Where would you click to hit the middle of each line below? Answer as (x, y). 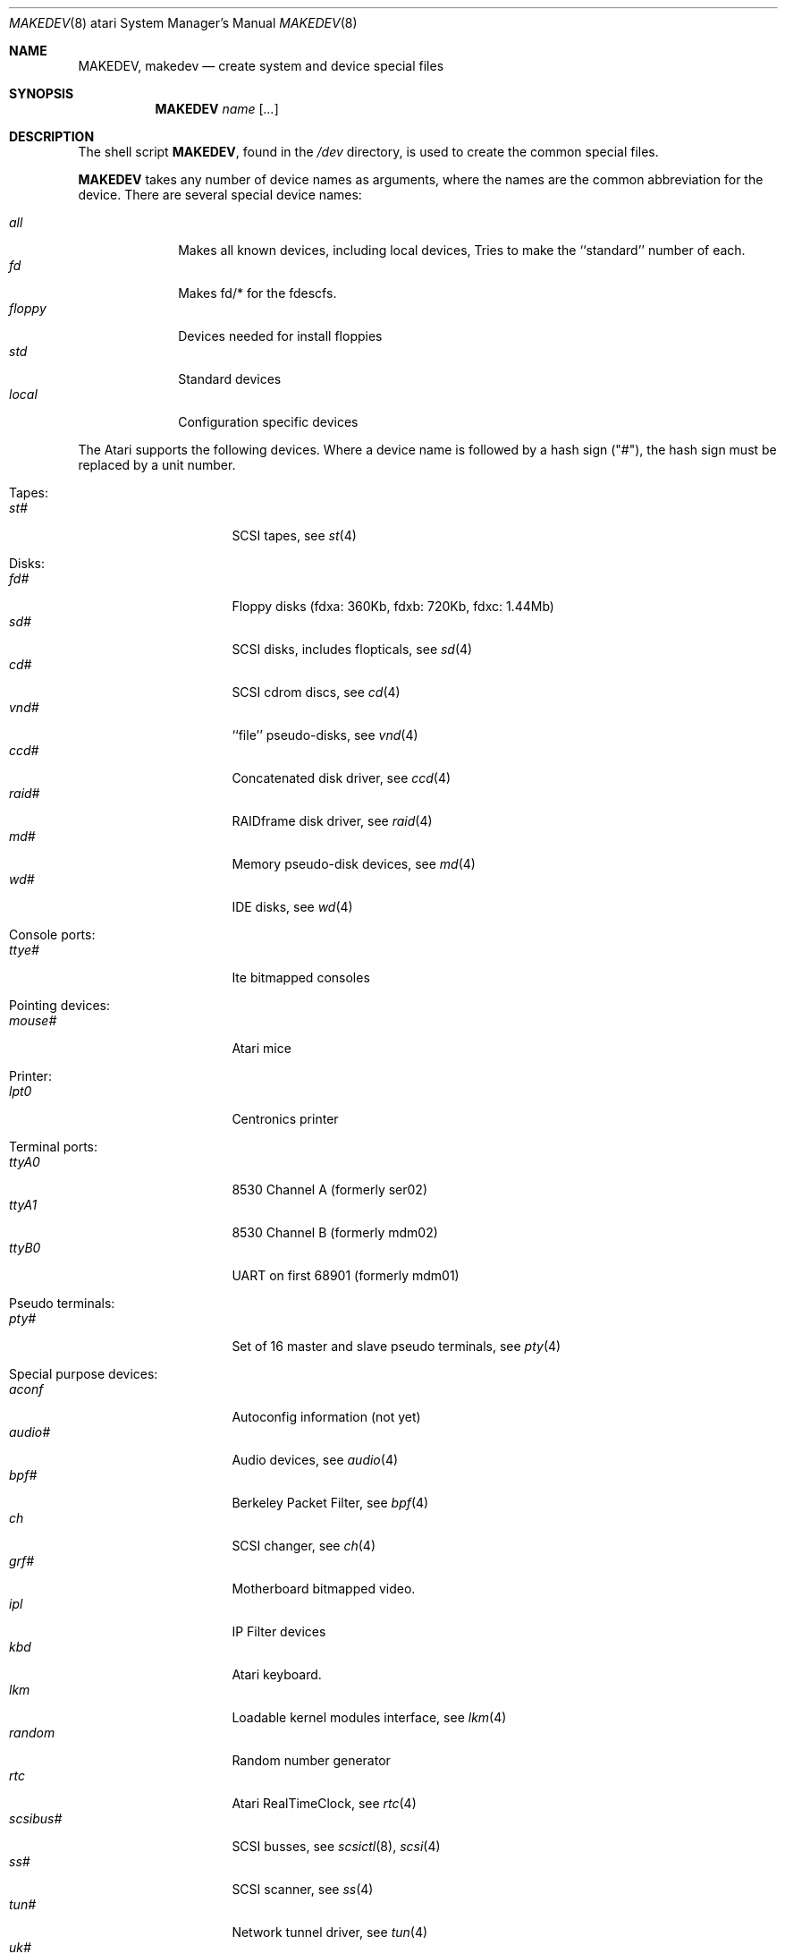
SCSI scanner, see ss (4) (303, 1889)
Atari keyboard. (277, 1674)
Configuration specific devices (268, 422)
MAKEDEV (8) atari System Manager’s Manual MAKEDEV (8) (183, 23)
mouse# (33, 1020)
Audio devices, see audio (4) (315, 1460)
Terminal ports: (54, 1147)
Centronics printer (285, 1119)
